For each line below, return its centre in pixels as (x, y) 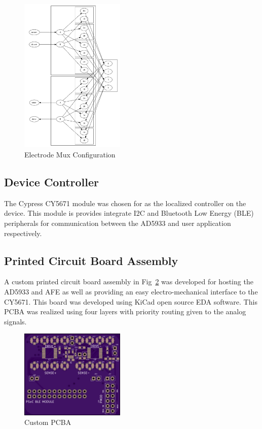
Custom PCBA (48, 422)
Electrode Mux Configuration (70, 155)
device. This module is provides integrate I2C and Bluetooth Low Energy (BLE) (129, 213)
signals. (15, 321)
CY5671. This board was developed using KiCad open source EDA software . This (131, 301)
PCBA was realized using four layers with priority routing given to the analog (125, 311)
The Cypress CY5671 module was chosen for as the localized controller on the (125, 203)
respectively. (23, 233)
